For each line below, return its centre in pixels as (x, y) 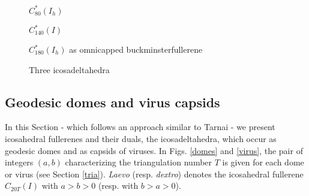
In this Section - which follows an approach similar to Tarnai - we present (140, 127)
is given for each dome (263, 162)
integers (19, 162)
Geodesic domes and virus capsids (112, 102)
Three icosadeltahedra (69, 69)
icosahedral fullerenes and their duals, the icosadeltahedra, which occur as (141, 138)
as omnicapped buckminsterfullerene (136, 49)
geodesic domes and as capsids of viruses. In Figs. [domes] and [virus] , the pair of (154, 150)
